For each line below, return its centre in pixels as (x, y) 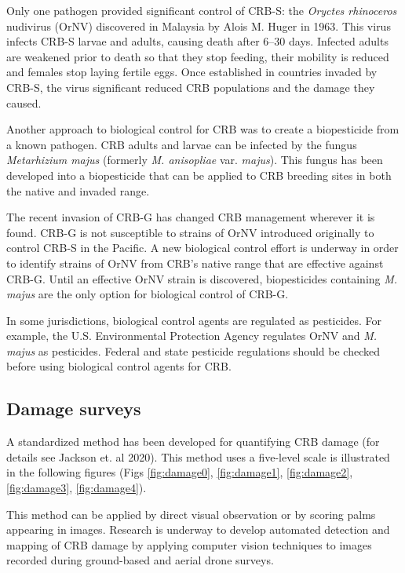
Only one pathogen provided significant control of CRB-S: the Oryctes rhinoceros (202, 10)
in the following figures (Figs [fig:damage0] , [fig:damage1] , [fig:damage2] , (180, 472)
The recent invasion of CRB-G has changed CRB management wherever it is (191, 217)
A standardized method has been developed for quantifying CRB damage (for (193, 442)
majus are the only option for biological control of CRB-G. (148, 294)
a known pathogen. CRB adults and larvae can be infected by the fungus (182, 144)
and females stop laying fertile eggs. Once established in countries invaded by (192, 72)
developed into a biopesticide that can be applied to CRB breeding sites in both (199, 175)
